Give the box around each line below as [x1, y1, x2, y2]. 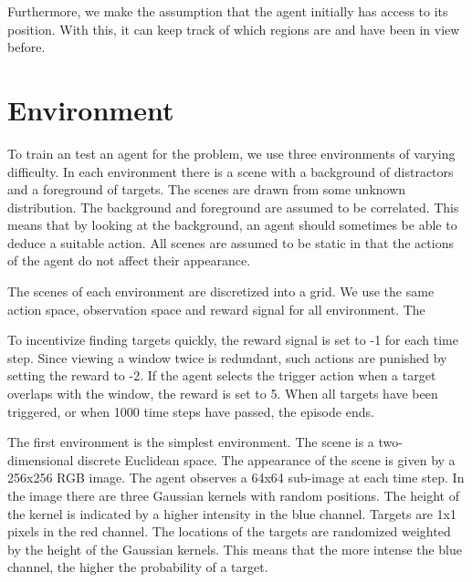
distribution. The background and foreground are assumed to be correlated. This [7, 197, 459, 216]
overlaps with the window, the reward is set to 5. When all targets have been [7, 384, 438, 403]
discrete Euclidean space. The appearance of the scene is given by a [78, 450, 456, 469]
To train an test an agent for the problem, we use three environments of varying [7, 143, 456, 162]
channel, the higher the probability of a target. [7, 557, 268, 577]
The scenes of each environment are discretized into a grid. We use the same [7, 282, 435, 301]
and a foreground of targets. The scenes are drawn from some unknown [7, 180, 406, 199]
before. [7, 37, 46, 57]
